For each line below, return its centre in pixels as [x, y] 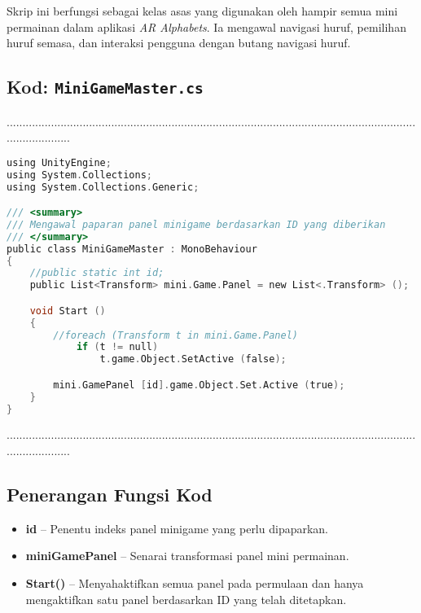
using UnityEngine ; [59, 162]
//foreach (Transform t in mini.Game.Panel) [175, 335]
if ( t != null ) [117, 347]
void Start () [68, 311]
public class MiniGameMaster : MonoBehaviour [132, 249]
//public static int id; [97, 273]
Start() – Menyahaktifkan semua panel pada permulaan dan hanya [195, 583]
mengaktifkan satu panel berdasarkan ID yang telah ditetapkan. [186, 599]
